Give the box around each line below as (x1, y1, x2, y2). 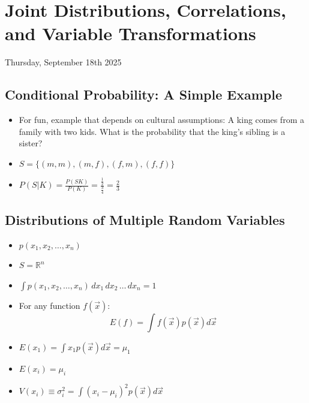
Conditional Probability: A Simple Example (5, 85, 282, 104)
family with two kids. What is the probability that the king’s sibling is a (19, 125, 286, 137)
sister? (19, 137, 43, 149)
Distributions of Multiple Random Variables (5, 210, 285, 228)
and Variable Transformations (5, 21, 256, 46)
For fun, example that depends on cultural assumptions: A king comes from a (19, 113, 304, 126)
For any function (19, 299, 80, 311)
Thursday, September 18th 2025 (5, 56, 122, 68)
